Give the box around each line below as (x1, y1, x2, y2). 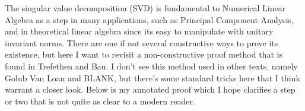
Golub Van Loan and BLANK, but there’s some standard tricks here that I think (5, 71, 300, 84)
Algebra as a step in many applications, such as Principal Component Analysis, (5, 13, 294, 26)
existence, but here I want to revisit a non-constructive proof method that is (5, 48, 282, 61)
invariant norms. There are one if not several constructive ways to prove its (5, 36, 278, 49)
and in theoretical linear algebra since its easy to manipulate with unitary (5, 25, 274, 37)
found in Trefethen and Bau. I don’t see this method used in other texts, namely (5, 59, 298, 72)
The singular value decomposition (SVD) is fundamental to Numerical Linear (5, 2, 286, 14)
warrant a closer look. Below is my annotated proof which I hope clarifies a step (5, 83, 296, 96)
